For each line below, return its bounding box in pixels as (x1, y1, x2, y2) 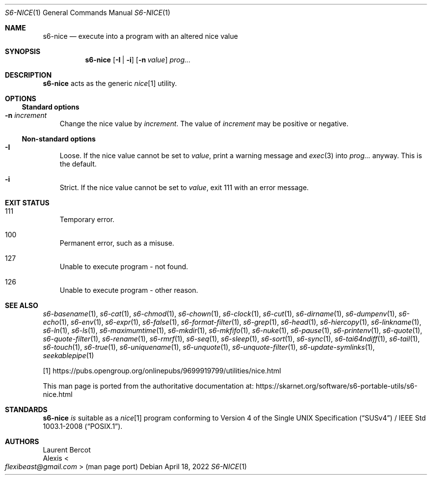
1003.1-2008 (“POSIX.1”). (43, 422, 123, 430)
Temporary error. (59, 215, 115, 224)
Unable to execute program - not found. (59, 262, 189, 271)
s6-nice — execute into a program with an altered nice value (43, 32, 238, 40)
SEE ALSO (5, 301, 38, 310)
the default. (59, 160, 97, 168)
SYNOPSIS (5, 47, 41, 56)
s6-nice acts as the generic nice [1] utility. (43, 79, 177, 87)
